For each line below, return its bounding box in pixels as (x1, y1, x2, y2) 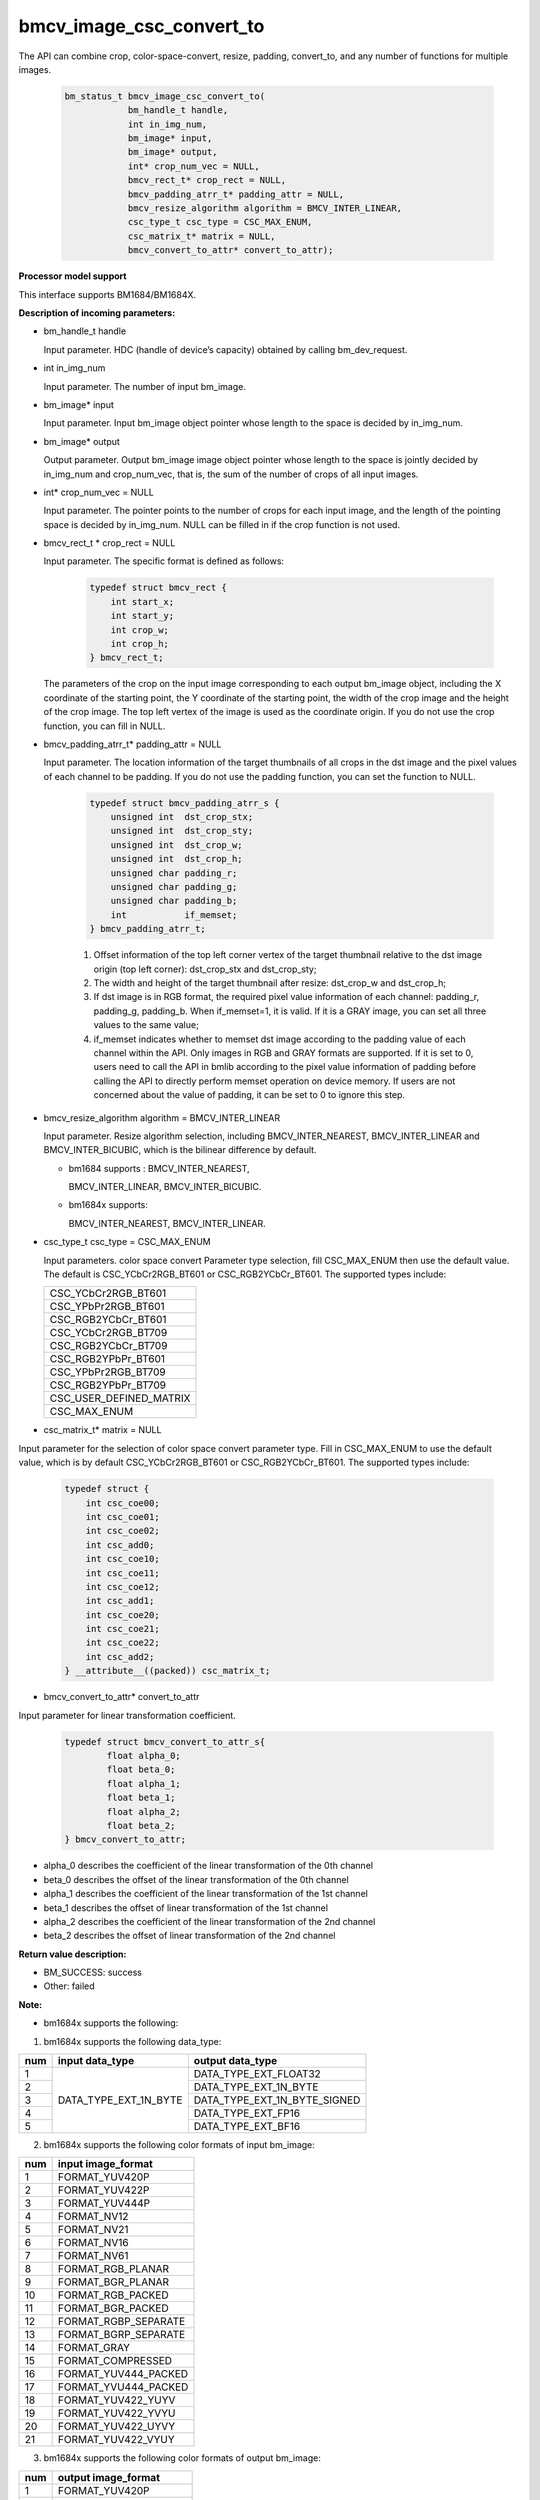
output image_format (57, 2470, 160, 2484)
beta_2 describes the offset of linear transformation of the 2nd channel (43, 1930, 336, 1942)
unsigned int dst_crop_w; (110, 839, 244, 850)
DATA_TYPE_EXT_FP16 (193, 2106, 300, 2120)
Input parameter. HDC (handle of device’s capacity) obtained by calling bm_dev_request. (43, 343, 408, 355)
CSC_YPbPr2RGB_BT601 (49, 1300, 165, 1314)
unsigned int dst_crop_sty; (110, 825, 254, 837)
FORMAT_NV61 (57, 2249, 129, 2263)
